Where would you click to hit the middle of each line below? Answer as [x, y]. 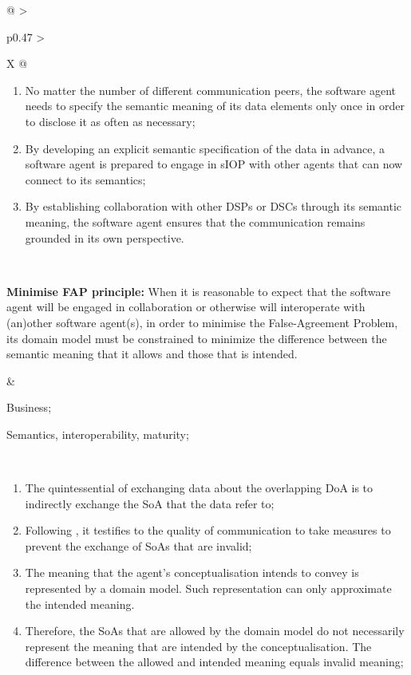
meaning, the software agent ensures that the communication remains [195, 221]
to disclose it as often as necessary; [110, 121]
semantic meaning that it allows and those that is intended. [152, 354]
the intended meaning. [80, 604]
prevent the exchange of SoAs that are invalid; [138, 545]
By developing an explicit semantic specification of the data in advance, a [205, 148]
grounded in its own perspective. [105, 237]
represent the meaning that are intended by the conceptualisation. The [198, 646]
